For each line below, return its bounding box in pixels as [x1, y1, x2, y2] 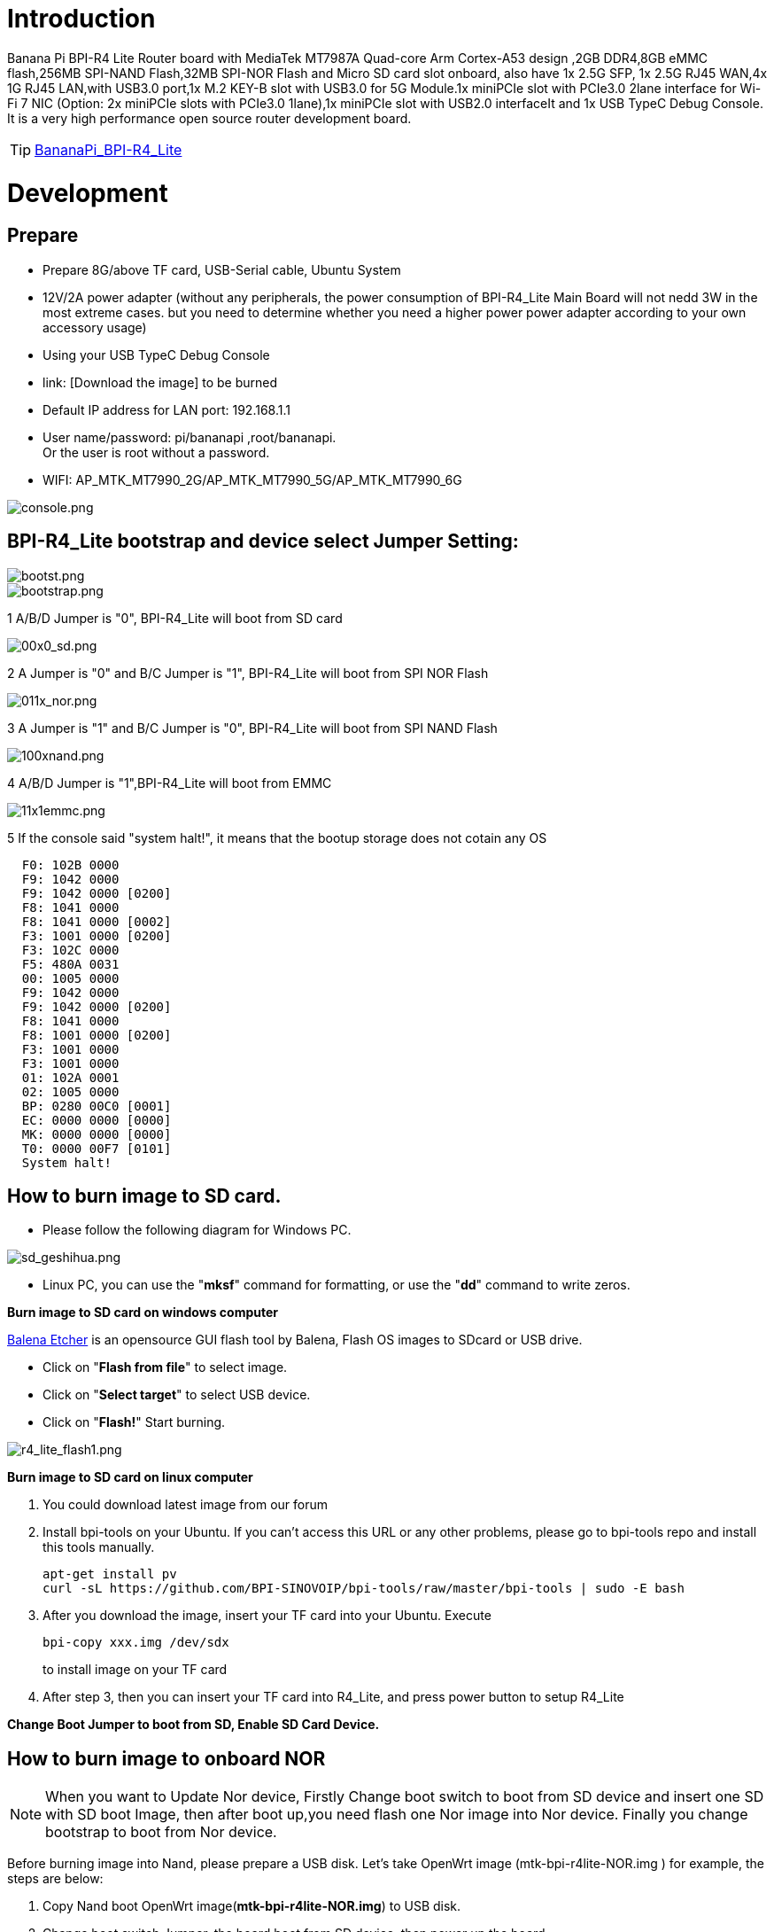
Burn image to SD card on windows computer [7, 1305, 278, 1320]
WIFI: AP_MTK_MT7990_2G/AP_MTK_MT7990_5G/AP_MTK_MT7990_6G [43, 471, 462, 487]
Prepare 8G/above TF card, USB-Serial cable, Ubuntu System [43, 261, 401, 277]
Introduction [7, 4, 156, 34]
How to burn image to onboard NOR [7, 1747, 326, 1770]
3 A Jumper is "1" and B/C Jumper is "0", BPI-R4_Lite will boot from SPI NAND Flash [7, 720, 498, 736]
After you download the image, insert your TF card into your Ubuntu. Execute [43, 1608, 491, 1624]
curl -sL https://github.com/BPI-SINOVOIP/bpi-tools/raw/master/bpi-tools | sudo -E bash [43, 1581, 685, 1596]
